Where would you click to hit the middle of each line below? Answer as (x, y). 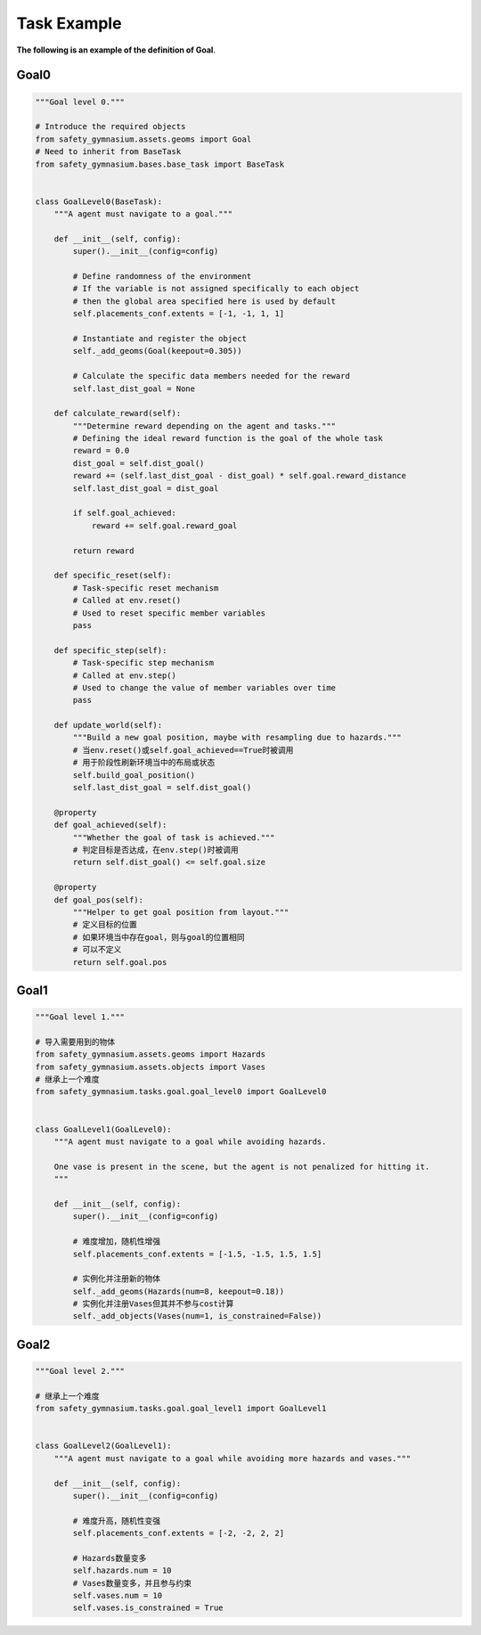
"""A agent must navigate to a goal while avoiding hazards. (190, 1142)
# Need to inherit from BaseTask (108, 152)
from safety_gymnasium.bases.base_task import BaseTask (160, 164)
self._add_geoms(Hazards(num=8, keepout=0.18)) (179, 1291)
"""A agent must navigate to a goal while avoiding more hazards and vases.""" (232, 1458)
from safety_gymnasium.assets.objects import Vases (151, 1067)
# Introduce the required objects (110, 127)
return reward (103, 551)
